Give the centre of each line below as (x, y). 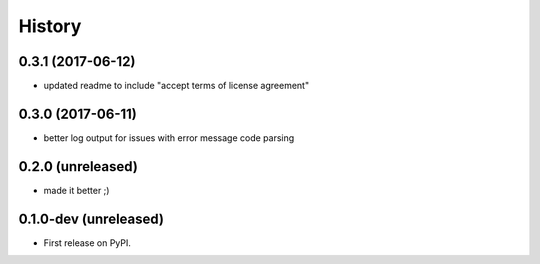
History (50, 26)
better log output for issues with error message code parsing (169, 137)
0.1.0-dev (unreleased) (91, 218)
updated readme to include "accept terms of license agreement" (176, 86)
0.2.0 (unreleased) (78, 166)
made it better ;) (76, 190)
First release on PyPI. (87, 242)
